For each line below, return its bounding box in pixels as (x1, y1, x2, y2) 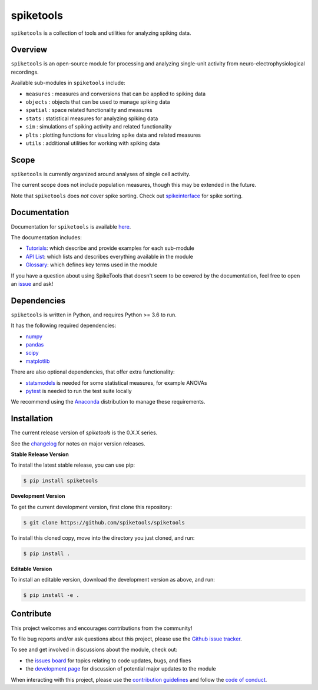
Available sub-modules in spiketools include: (11, 80, 126, 87)
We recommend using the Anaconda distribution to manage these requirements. (11, 398, 206, 405)
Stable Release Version (11, 451, 69, 458)
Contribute (11, 609, 52, 619)
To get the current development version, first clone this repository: (11, 503, 173, 510)
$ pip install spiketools (23, 477, 98, 484)
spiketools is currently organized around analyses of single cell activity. (11, 170, 191, 177)
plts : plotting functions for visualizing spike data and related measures (25, 131, 201, 138)
